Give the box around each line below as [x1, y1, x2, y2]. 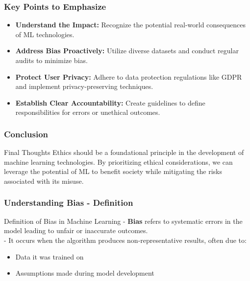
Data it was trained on [15, 251, 84, 261]
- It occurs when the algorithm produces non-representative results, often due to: [4, 235, 247, 245]
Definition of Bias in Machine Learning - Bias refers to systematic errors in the [4, 216, 243, 226]
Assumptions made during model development [15, 268, 154, 278]
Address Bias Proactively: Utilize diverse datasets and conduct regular [15, 45, 239, 56]
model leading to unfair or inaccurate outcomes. [4, 225, 148, 236]
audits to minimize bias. [15, 55, 88, 65]
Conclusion [4, 128, 48, 140]
